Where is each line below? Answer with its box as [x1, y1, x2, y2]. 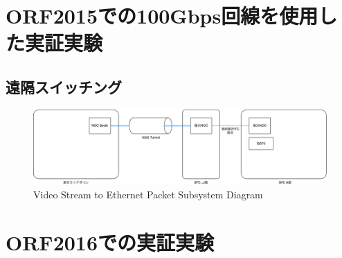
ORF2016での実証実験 [6, 227, 215, 256]
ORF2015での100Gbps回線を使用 [6, 1, 318, 30]
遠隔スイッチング [6, 76, 122, 97]
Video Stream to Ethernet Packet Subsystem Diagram [33, 187, 263, 201]
